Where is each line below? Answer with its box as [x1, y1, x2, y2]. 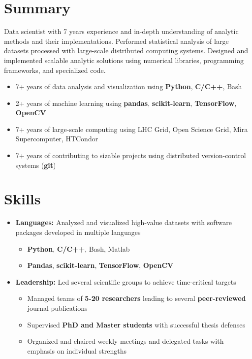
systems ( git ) [15, 160, 56, 170]
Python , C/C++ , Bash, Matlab [27, 243, 130, 254]
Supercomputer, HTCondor [15, 133, 98, 144]
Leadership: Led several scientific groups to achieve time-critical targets [15, 276, 236, 287]
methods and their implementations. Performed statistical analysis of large [4, 35, 229, 46]
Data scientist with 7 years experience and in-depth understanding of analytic [4, 26, 239, 36]
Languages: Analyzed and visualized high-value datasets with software [15, 217, 232, 228]
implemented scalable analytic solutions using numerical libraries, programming [4, 55, 244, 65]
